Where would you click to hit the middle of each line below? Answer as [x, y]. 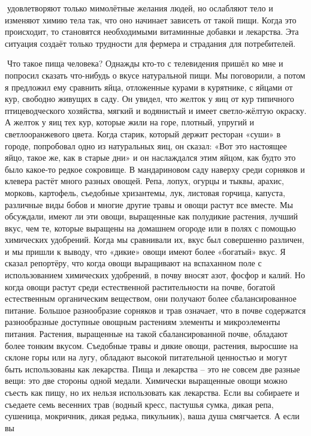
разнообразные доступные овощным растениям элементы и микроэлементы [143, 322]
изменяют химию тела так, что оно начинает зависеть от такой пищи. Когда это [151, 19]
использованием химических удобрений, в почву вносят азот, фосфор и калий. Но [155, 275]
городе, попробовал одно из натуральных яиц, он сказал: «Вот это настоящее [146, 145]
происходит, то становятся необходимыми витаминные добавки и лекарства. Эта [152, 31]
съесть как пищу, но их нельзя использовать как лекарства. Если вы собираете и [152, 392]
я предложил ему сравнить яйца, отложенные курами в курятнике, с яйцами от [149, 87]
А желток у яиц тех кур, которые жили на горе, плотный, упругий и [130, 122]
